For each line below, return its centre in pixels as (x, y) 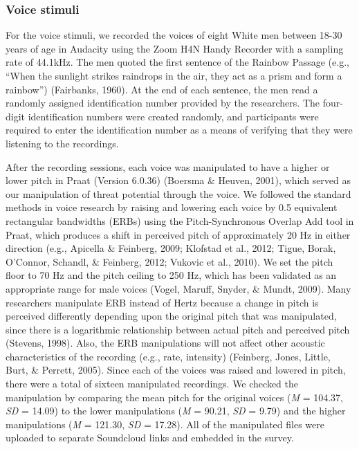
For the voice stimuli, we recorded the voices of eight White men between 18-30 (174, 35)
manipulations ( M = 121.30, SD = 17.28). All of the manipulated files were (165, 424)
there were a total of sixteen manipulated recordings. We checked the (152, 384)
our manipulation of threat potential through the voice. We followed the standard (178, 193)
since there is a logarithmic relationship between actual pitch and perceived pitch (178, 329)
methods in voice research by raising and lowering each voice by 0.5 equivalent (172, 207)
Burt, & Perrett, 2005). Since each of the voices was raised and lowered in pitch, (176, 370)
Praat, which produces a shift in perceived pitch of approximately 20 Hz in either (178, 234)
